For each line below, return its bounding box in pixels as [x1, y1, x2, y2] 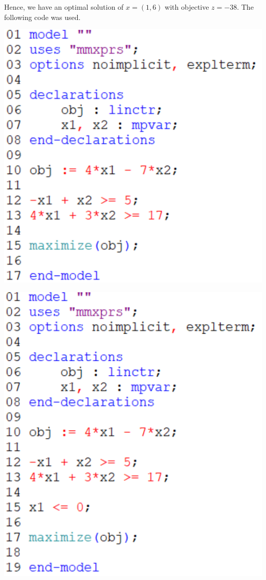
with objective [165, 2, 209, 12]
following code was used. [4, 11, 81, 22]
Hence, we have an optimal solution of [4, 2, 124, 12]
